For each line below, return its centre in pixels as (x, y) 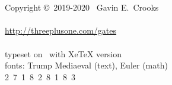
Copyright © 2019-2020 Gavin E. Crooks (82, 7)
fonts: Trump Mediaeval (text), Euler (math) (86, 65)
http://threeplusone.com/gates (61, 30)
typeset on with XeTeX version (63, 53)
